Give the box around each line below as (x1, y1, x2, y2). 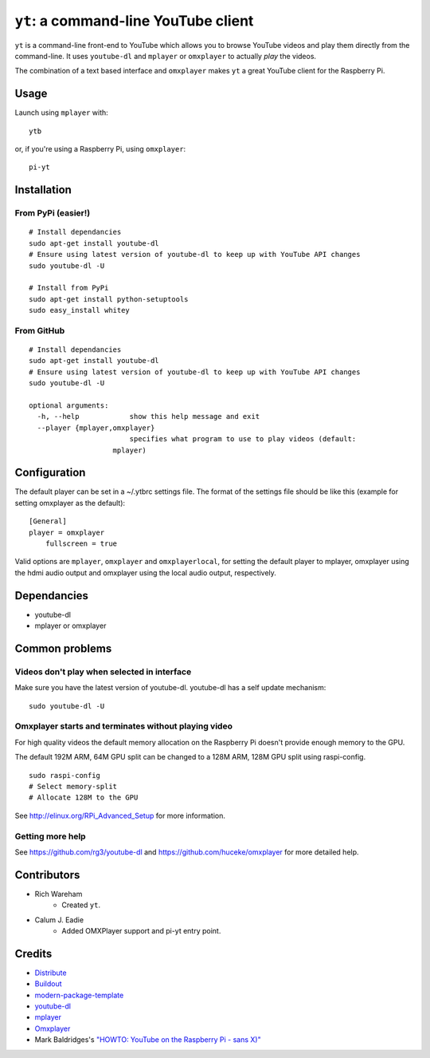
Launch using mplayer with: (14, 108, 109, 117)
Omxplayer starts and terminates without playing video (14, 720, 233, 732)
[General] (29, 517, 67, 526)
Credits (14, 946, 53, 961)
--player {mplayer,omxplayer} (37, 423, 155, 432)
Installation (14, 184, 72, 197)
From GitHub (14, 325, 65, 336)
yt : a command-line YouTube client (14, 12, 254, 30)
